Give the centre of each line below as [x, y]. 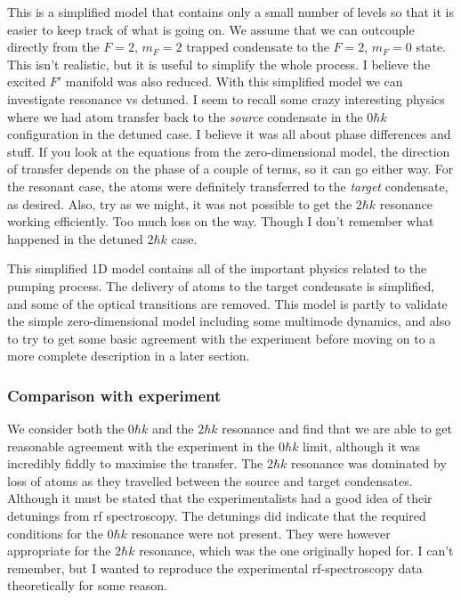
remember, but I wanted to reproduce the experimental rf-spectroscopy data [215, 568]
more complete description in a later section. [129, 356]
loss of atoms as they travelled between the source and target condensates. [210, 480]
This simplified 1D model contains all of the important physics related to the [217, 268]
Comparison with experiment [114, 395]
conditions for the [55, 533]
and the [173, 429]
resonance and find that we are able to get [337, 429]
